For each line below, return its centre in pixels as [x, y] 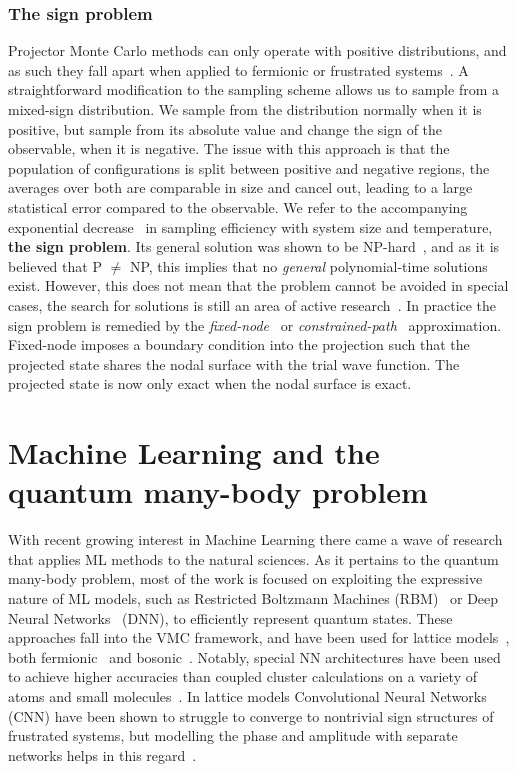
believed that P [55, 265]
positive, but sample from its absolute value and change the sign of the [225, 128]
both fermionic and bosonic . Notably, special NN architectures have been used [254, 656]
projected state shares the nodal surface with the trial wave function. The [234, 363]
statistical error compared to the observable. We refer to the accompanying [238, 206]
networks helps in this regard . [102, 754]
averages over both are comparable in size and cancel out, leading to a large [240, 187]
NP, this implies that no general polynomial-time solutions [308, 265]
